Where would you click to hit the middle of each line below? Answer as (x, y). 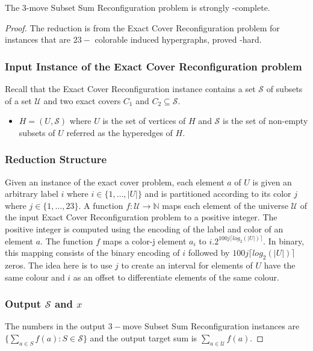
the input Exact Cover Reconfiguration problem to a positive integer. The (141, 217)
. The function (67, 241)
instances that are (38, 39)
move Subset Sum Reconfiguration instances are (211, 326)
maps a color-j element (144, 241)
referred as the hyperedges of (119, 132)
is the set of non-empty (265, 121)
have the (280, 265)
